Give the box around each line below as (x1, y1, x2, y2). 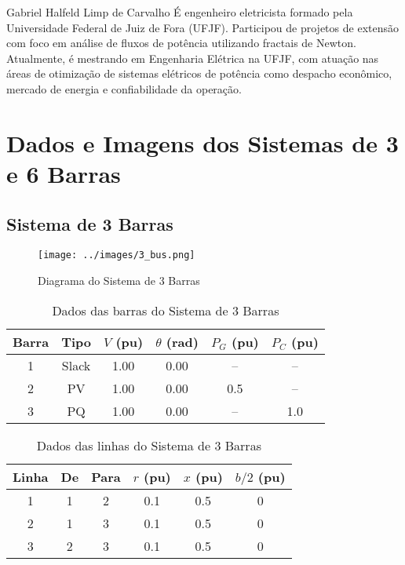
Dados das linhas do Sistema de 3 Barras (36, 436, 261, 454)
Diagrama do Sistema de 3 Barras (38, 272, 200, 288)
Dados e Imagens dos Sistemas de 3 (6, 126, 399, 159)
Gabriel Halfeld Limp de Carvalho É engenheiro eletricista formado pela (6, 4, 353, 20)
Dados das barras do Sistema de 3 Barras (52, 301, 279, 319)
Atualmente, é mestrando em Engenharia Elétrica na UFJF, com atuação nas (6, 49, 379, 66)
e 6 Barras (6, 157, 121, 189)
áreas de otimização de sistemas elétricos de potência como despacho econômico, (6, 65, 392, 82)
